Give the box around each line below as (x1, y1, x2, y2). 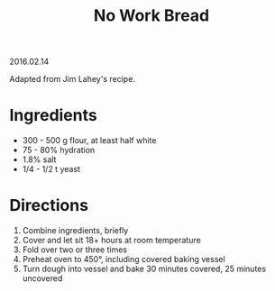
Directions (9, 196, 88, 216)
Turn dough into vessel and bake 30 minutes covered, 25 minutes (22, 263, 267, 275)
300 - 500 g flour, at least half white (22, 135, 157, 146)
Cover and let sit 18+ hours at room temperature (22, 235, 201, 246)
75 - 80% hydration (22, 145, 96, 156)
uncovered (22, 273, 63, 284)
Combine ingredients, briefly (22, 225, 129, 236)
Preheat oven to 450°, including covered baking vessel (22, 254, 225, 265)
